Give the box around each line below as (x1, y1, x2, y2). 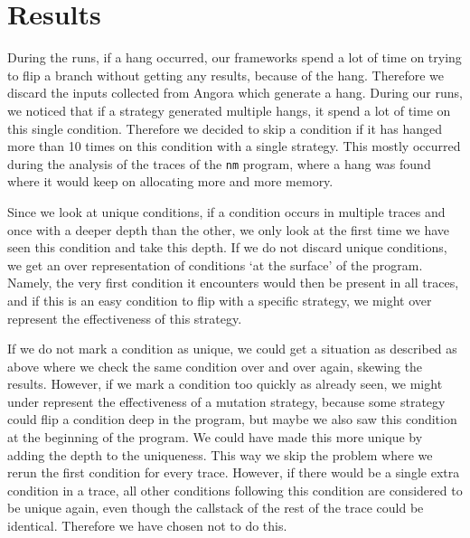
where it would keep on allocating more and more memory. (7, 172, 334, 191)
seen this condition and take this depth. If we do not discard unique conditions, (7, 238, 447, 257)
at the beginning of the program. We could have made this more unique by (7, 428, 423, 447)
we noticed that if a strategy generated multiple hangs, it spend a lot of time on (7, 100, 451, 119)
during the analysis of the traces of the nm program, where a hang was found (7, 154, 431, 173)
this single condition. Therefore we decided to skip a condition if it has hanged (7, 118, 443, 137)
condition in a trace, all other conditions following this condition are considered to (7, 480, 463, 499)
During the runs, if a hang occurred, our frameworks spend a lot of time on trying (7, 48, 462, 67)
